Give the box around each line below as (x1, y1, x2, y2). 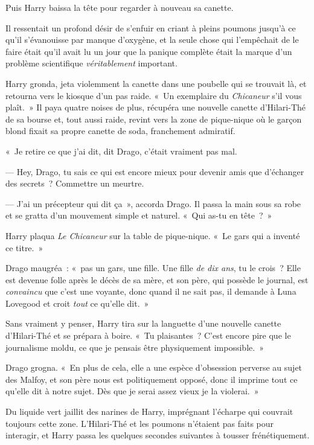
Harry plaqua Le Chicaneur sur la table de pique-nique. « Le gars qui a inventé (5, 229, 300, 242)
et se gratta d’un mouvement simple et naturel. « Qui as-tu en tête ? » (5, 209, 272, 222)
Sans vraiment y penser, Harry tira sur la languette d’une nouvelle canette (5, 317, 281, 330)
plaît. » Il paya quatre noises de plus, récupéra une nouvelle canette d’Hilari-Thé (5, 101, 306, 114)
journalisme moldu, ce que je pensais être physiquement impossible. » (5, 341, 264, 353)
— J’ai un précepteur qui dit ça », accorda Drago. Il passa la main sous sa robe (5, 197, 301, 210)
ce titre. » (5, 241, 43, 254)
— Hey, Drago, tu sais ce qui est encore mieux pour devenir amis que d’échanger (5, 165, 304, 178)
